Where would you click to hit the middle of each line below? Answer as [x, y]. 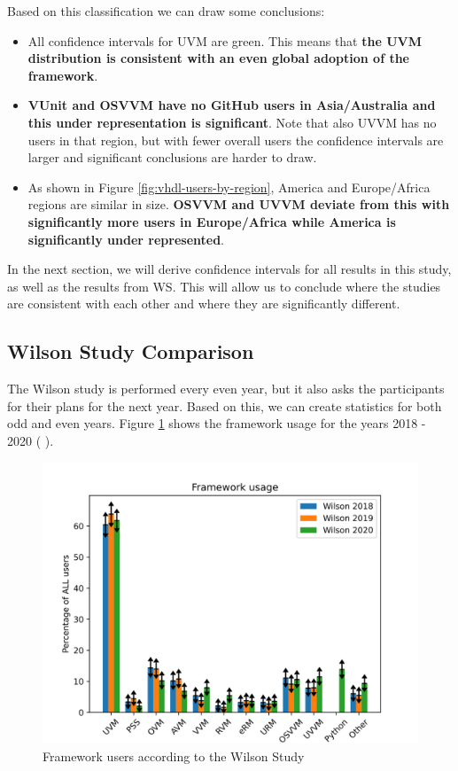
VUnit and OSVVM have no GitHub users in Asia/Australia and [232, 105]
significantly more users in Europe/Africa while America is [212, 221]
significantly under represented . [126, 239]
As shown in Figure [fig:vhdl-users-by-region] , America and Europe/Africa [229, 187]
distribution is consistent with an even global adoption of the [219, 58]
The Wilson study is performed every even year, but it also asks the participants [226, 389]
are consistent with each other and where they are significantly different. [204, 304]
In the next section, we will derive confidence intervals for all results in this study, [229, 269]
